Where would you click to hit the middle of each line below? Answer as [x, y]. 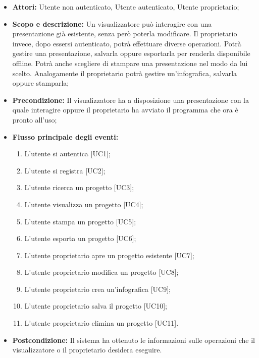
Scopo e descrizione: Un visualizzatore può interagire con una [112, 23]
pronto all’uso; [35, 119]
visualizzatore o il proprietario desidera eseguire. [87, 350]
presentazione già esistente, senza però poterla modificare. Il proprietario [125, 34]
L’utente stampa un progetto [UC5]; [80, 221]
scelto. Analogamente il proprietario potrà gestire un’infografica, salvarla [125, 73]
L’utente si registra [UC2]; [65, 170]
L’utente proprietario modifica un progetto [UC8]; [101, 272]
